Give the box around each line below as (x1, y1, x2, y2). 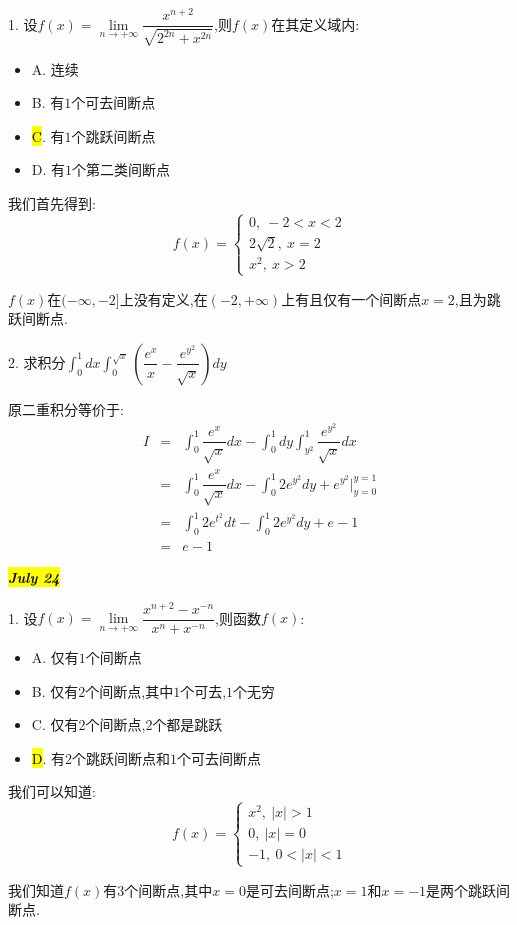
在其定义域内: (271, 13, 360, 34)
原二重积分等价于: (8, 398, 124, 419)
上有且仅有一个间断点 (281, 288, 422, 309)
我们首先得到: (8, 192, 96, 213)
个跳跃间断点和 (72, 747, 171, 768)
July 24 (8, 567, 60, 588)
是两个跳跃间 (426, 879, 511, 900)
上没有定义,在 (119, 288, 208, 309)
